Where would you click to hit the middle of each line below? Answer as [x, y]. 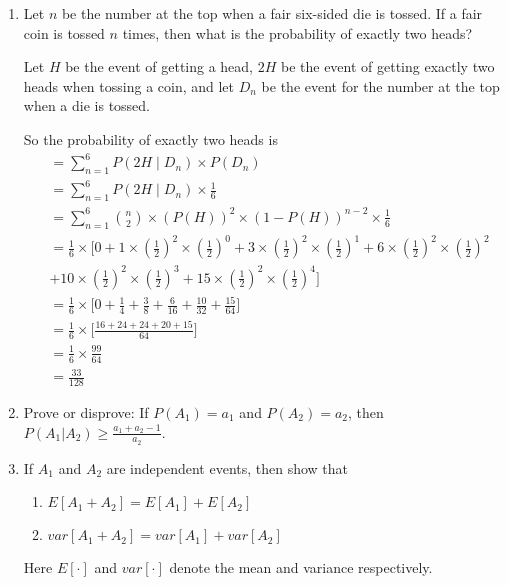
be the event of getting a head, [159, 66]
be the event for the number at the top [380, 85]
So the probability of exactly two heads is [150, 138]
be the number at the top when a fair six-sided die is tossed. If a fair [272, 13]
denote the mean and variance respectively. [301, 567]
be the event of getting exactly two [387, 66]
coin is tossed [64, 32]
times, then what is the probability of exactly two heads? [297, 32]
